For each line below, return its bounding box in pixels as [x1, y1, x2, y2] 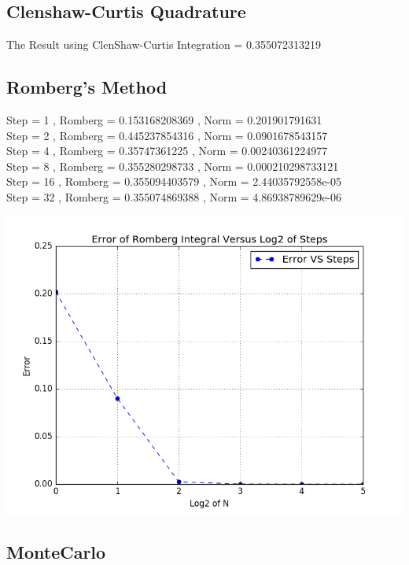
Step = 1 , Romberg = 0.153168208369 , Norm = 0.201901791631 [6, 112, 322, 127]
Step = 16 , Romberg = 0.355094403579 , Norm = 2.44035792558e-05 [6, 173, 342, 190]
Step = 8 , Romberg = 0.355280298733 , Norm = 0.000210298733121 [6, 157, 339, 174]
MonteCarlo [6, 539, 106, 563]
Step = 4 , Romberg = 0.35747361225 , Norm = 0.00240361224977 [6, 142, 328, 159]
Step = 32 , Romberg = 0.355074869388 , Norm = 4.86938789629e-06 [6, 188, 342, 205]
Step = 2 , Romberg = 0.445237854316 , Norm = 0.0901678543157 [6, 127, 328, 143]
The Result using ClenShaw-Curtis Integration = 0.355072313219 [6, 36, 321, 53]
